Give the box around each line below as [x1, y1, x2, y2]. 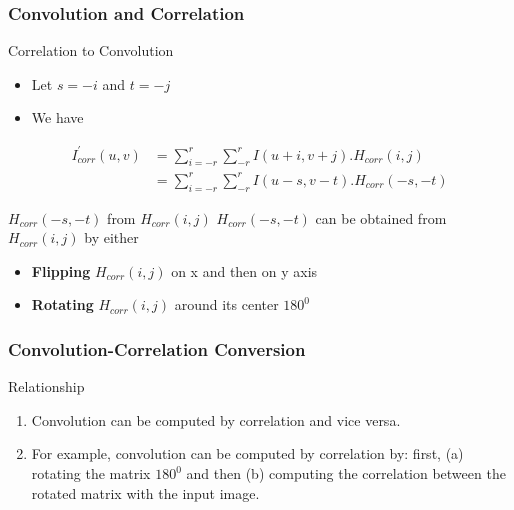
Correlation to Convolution [8, 40, 174, 61]
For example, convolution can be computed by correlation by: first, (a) [31, 443, 464, 464]
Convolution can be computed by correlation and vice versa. [31, 409, 401, 430]
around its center [174, 294, 279, 315]
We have [31, 107, 84, 128]
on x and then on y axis [171, 260, 318, 281]
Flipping [31, 260, 91, 281]
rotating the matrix [31, 463, 151, 484]
